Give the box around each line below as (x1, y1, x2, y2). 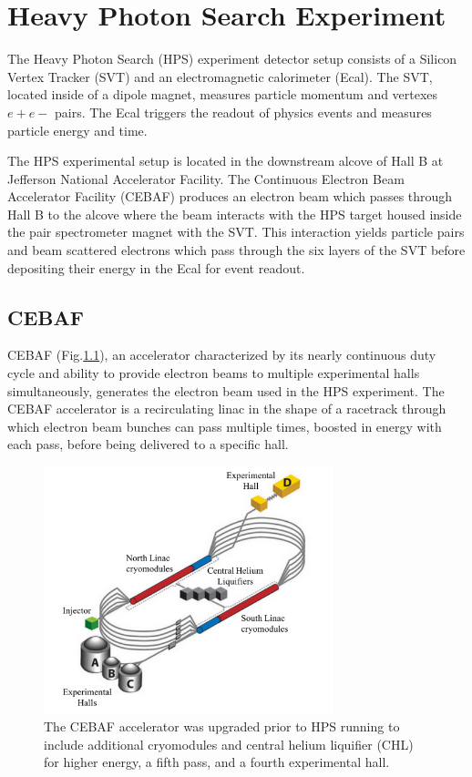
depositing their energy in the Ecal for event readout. (7, 258, 305, 277)
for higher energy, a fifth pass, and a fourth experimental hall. (44, 752, 390, 772)
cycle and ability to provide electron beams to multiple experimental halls (7, 363, 420, 383)
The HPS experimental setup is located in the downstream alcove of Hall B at (7, 151, 444, 170)
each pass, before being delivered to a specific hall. (7, 435, 289, 454)
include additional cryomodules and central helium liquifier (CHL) (44, 734, 414, 753)
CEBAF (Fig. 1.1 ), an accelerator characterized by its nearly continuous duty (7, 345, 436, 364)
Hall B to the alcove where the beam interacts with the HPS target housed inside (7, 204, 462, 223)
